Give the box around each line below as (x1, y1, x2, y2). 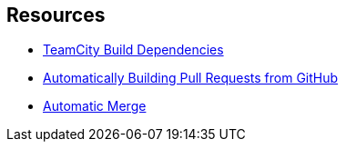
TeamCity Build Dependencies (43, 42, 224, 58)
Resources (6, 4, 106, 26)
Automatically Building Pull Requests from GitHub (43, 70, 339, 86)
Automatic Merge (43, 98, 147, 114)
